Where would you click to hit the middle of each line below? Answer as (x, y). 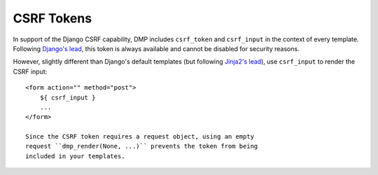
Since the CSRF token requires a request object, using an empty (140, 137)
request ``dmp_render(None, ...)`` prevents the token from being (142, 146)
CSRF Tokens (52, 18)
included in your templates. (75, 156)
